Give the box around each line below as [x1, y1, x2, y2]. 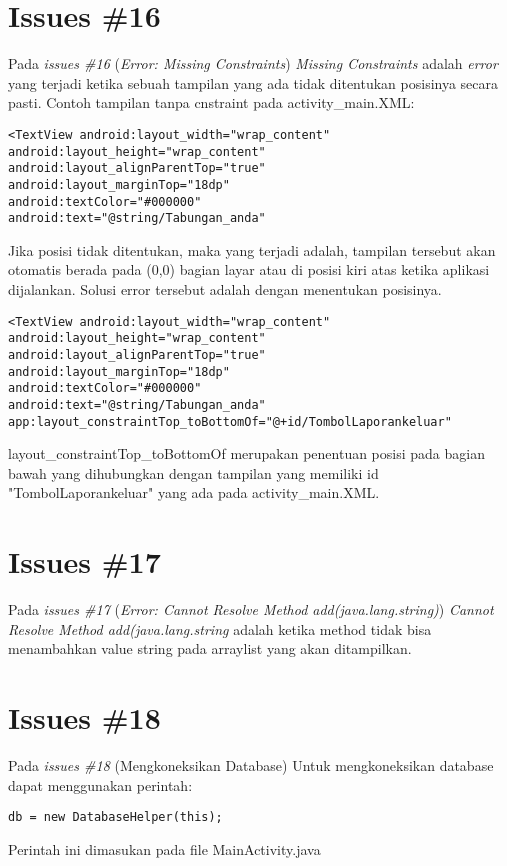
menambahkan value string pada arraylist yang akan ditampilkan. [8, 638, 412, 659]
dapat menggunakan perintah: [8, 774, 193, 795]
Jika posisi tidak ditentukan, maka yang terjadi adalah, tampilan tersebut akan [8, 239, 496, 260]
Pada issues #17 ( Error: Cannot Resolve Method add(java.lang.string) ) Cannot [8, 599, 494, 620]
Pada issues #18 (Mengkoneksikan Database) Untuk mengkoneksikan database [8, 755, 494, 776]
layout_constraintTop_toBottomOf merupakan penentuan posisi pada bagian [8, 443, 485, 464]
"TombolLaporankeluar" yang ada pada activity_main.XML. [8, 482, 380, 503]
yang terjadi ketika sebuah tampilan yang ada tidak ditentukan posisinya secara [8, 72, 499, 93]
